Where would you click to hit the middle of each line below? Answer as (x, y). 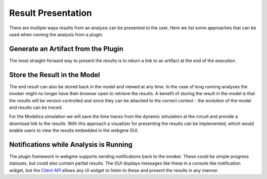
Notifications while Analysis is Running (71, 145)
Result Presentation (51, 13)
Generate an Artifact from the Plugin (66, 49)
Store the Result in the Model (55, 75)
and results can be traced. (36, 107)
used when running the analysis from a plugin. (56, 34)
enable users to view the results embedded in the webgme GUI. (74, 130)
